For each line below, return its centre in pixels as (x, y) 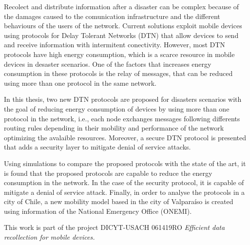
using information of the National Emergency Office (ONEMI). (98, 211)
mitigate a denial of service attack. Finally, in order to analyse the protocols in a (125, 192)
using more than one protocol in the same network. (80, 83)
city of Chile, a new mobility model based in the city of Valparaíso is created (119, 201)
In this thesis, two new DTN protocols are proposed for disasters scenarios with (123, 99)
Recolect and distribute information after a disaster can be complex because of (122, 6)
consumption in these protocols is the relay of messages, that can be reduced (118, 73)
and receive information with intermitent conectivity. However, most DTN (115, 45)
